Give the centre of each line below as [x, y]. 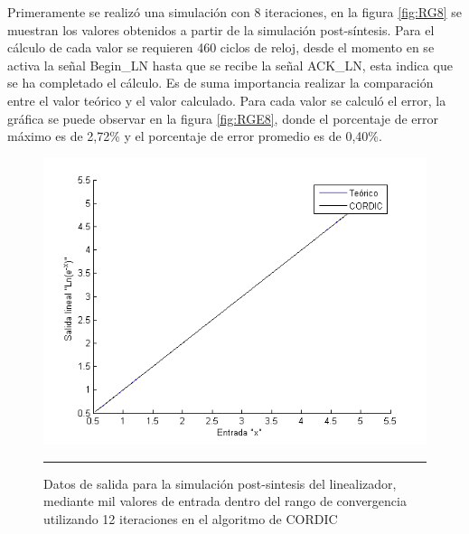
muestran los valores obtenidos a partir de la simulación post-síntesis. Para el [221, 29]
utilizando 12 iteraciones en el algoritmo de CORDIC [191, 518]
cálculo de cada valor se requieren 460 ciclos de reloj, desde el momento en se [221, 47]
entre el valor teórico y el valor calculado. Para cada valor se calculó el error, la [227, 100]
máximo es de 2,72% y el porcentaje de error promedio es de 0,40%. [195, 136]
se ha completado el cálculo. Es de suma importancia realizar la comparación [220, 83]
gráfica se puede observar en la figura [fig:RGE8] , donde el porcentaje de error [223, 118]
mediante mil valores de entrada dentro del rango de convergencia [225, 501]
